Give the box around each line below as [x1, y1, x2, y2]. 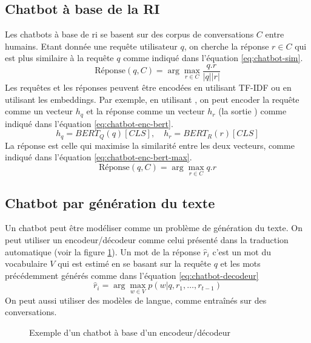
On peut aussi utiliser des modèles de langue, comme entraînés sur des [5, 293, 267, 306]
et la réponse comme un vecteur [86, 105, 205, 117]
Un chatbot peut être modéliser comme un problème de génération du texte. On [5, 221, 303, 234]
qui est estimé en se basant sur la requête [58, 257, 211, 270]
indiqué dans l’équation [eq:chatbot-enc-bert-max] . [5, 151, 192, 163]
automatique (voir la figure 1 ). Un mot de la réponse [5, 245, 201, 258]
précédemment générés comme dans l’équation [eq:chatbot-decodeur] [5, 269, 259, 281]
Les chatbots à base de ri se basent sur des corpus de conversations [5, 28, 254, 41]
